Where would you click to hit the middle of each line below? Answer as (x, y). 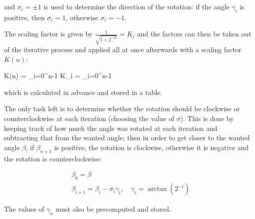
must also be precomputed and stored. (113, 209)
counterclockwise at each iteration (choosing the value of (89, 118)
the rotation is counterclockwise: (53, 158)
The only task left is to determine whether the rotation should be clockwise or (122, 109)
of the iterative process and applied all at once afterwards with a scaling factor (123, 49)
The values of (24, 209)
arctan (157, 189)
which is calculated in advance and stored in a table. (83, 92)
